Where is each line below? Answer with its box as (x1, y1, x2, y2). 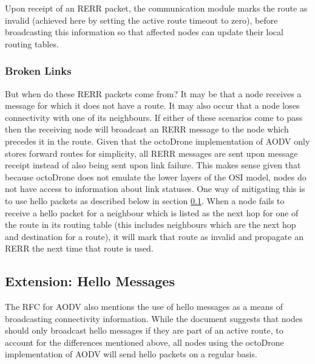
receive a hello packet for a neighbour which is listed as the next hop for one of (5, 206, 299, 219)
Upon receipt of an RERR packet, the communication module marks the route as (5, 2, 308, 14)
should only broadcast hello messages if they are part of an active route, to (5, 324, 283, 337)
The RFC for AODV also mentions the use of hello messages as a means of (5, 300, 283, 313)
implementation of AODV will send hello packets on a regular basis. (5, 348, 257, 360)
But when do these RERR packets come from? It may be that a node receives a (5, 87, 302, 100)
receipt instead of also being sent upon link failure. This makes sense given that (5, 159, 301, 171)
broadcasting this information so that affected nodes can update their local (5, 26, 283, 38)
